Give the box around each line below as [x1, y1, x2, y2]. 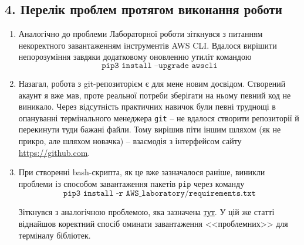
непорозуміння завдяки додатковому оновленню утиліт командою [18, 50, 252, 63]
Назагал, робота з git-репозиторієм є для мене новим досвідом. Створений [18, 77, 286, 89]
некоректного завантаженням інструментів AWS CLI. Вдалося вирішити [18, 39, 277, 51]
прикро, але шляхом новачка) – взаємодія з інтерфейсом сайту [18, 135, 242, 147]
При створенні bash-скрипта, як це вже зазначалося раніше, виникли [18, 166, 265, 178]
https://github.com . [18, 146, 90, 158]
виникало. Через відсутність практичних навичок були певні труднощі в [18, 100, 276, 113]
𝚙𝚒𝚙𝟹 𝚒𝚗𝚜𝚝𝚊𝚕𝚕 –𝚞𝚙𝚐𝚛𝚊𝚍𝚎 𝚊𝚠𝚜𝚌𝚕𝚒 [102, 61, 218, 70]
